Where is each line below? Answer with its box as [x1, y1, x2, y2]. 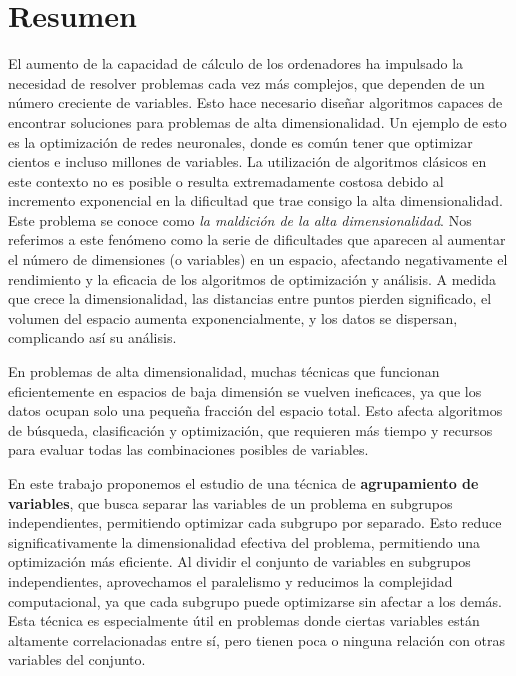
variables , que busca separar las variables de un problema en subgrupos [8, 492, 453, 513]
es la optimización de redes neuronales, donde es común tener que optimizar [8, 131, 473, 152]
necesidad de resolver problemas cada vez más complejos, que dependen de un [8, 72, 485, 93]
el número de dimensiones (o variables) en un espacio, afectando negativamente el [8, 249, 508, 270]
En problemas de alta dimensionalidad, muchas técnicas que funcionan [8, 361, 440, 382]
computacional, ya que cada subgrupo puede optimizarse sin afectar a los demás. [8, 590, 502, 611]
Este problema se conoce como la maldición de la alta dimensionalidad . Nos [8, 209, 472, 230]
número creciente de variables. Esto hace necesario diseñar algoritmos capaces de [8, 92, 503, 113]
